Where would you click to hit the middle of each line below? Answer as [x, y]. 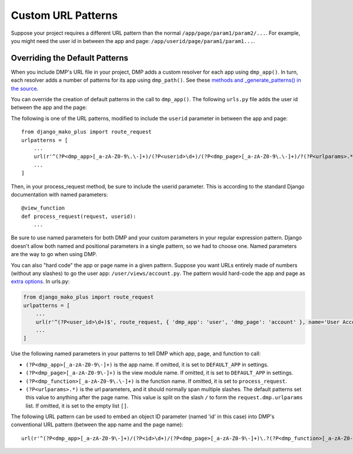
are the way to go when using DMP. [54, 254]
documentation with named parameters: [59, 194]
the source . [25, 88]
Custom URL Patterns [64, 15]
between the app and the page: [49, 107]
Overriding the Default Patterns [70, 58]
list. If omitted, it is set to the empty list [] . [77, 406]
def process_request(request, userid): [79, 216]
